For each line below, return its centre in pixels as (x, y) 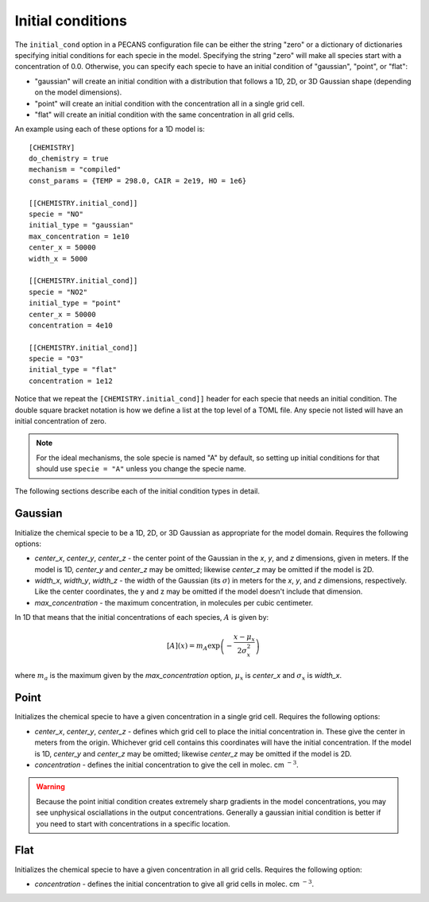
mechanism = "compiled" (75, 170)
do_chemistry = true (69, 159)
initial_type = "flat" (73, 370)
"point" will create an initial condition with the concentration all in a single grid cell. (170, 103)
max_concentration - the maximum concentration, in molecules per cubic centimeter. (174, 602)
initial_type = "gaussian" (81, 225)
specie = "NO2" (58, 292)
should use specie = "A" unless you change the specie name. (141, 469)
